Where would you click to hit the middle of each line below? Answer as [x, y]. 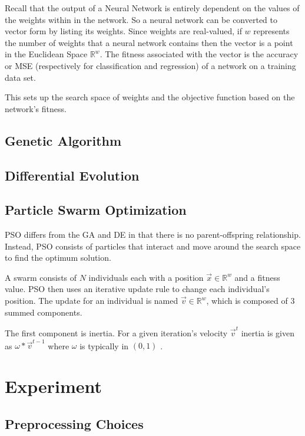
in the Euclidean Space [46, 54]
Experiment [54, 386]
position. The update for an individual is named [92, 301]
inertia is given [268, 332]
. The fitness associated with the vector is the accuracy [199, 54]
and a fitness [257, 277]
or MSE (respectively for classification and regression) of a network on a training [150, 65]
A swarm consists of [41, 277]
